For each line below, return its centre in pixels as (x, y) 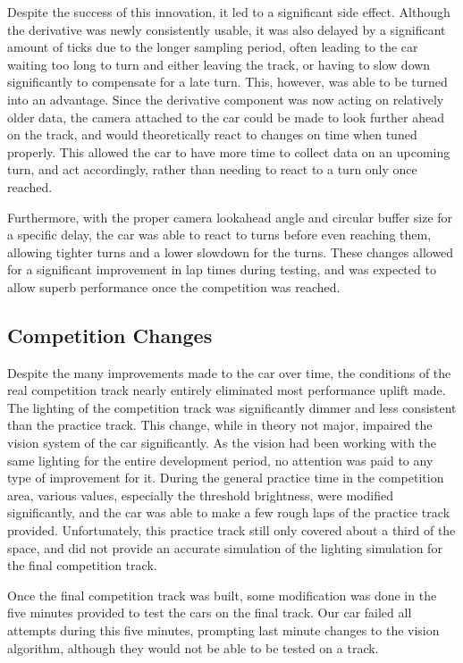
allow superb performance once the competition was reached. (174, 286)
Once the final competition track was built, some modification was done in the (222, 595)
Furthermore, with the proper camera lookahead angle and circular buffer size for (230, 217)
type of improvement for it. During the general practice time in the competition (226, 478)
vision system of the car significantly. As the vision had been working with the (222, 443)
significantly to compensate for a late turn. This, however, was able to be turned (227, 82)
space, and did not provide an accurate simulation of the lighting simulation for (225, 547)
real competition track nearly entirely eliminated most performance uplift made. (227, 390)
